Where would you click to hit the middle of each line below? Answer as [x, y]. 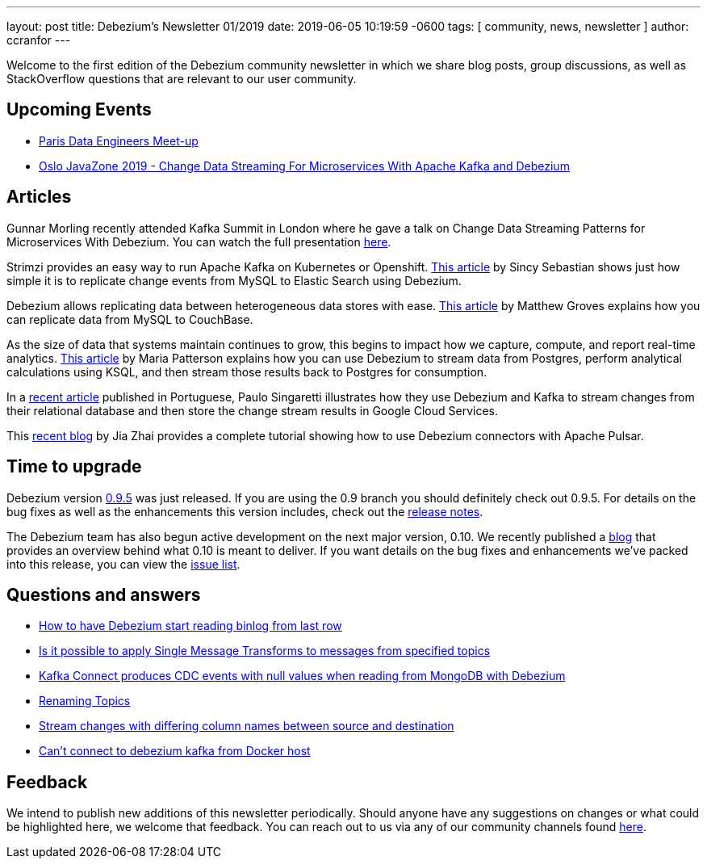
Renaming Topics [85, 701]
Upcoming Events [79, 110]
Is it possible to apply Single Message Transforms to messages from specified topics [265, 651]
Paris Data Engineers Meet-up [119, 141]
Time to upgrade [74, 467]
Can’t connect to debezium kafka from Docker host [175, 751]
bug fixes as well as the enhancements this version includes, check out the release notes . [245, 511]
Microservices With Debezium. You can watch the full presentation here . [199, 241]
